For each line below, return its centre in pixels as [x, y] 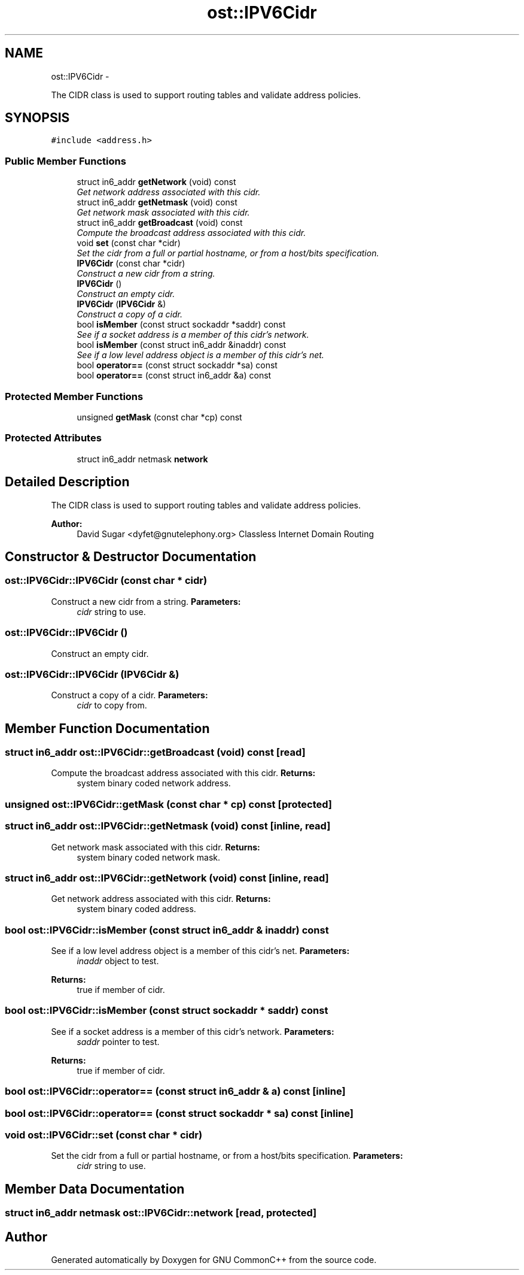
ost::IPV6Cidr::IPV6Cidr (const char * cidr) [106, 581]
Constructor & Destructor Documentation [131, 556]
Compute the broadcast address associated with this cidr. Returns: [183, 773]
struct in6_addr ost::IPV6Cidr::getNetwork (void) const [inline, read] [167, 878]
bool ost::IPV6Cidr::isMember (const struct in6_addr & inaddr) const [167, 930]
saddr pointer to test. [118, 1041]
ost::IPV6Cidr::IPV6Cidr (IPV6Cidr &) [92, 674]
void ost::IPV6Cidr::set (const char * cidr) [104, 1135]
